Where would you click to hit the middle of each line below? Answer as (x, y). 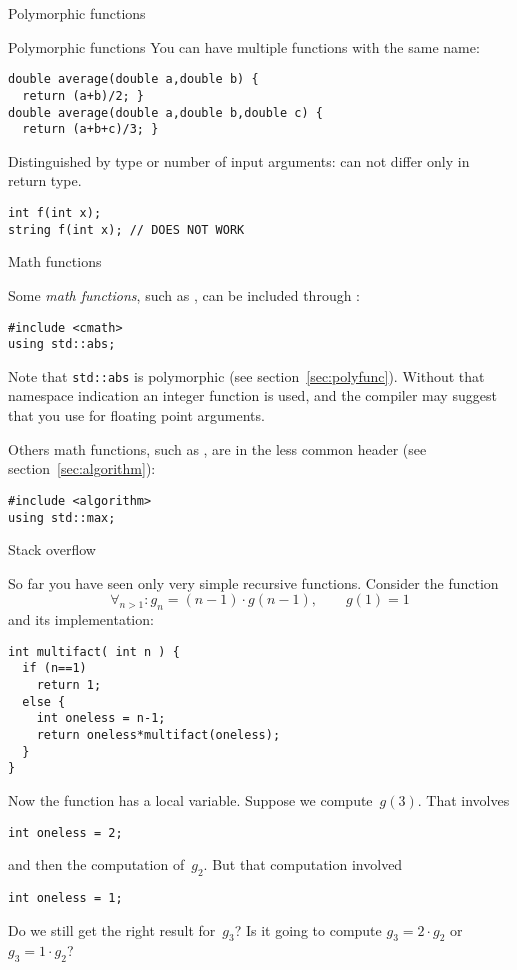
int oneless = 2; (65, 832)
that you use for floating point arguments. (136, 415)
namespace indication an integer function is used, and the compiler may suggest (252, 395)
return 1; (69, 685)
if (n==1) (54, 668)
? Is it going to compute (308, 929)
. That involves (463, 799)
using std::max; (62, 517)
